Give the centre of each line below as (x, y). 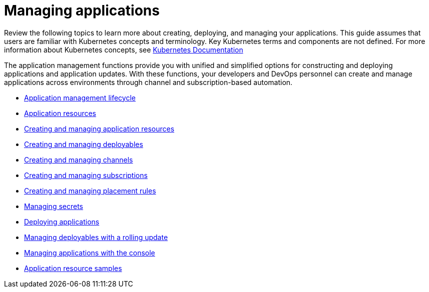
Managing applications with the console (90, 252)
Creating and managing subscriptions (86, 175)
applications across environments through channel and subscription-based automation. (148, 82)
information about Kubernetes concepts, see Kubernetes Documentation (124, 49)
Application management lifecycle (80, 97)
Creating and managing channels (79, 159)
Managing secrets (54, 206)
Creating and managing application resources (99, 128)
